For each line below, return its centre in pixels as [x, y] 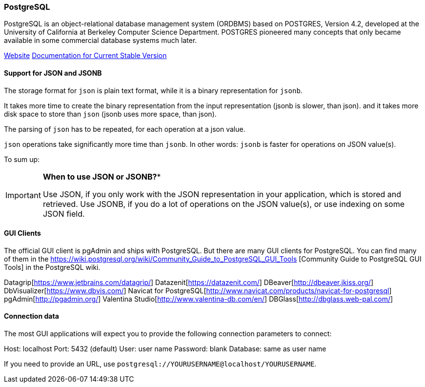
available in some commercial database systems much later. [101, 41]
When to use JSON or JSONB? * [102, 176]
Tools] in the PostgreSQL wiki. [52, 267]
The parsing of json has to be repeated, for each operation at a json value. [125, 129]
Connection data [31, 316]
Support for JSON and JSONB [53, 73]
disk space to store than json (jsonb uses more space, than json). [110, 114]
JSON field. [64, 214]
